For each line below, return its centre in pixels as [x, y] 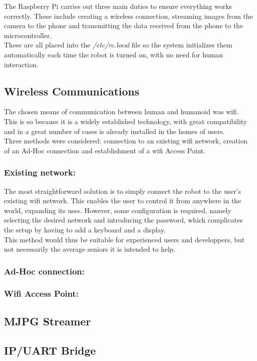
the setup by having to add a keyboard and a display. [85, 229]
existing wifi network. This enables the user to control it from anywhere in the [123, 201]
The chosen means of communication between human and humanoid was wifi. [122, 112]
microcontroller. [28, 35]
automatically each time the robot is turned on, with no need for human [114, 54]
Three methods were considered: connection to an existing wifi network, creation [126, 141]
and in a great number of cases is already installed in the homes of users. [114, 131]
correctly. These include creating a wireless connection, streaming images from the [128, 16]
